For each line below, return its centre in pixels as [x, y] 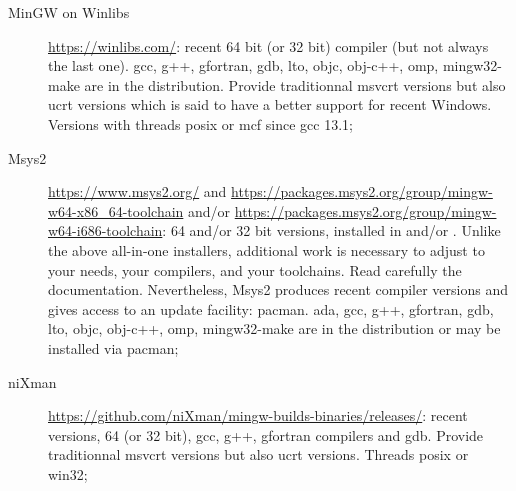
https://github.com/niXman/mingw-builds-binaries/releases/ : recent [258, 415]
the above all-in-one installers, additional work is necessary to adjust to [266, 249]
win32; [68, 473]
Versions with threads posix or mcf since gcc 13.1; [200, 123]
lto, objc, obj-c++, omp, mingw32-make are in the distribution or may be [274, 328]
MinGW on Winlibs [69, 12]
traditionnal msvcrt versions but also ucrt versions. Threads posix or [258, 454]
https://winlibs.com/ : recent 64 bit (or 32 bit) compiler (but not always [268, 45]
